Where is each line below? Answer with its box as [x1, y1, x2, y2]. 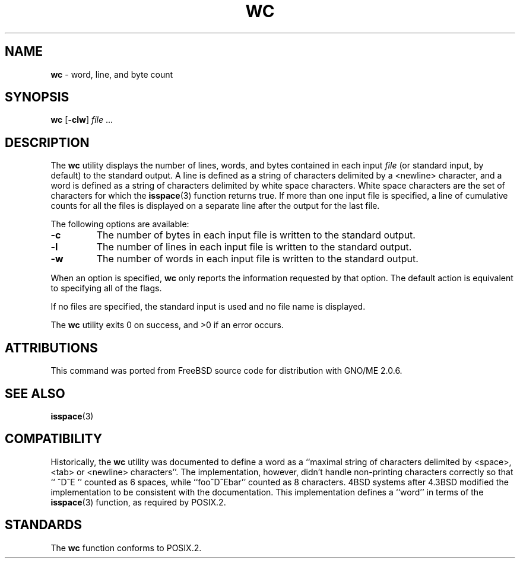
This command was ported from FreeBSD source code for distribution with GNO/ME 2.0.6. [50, 365, 402, 376]
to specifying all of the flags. [50, 283, 162, 294]
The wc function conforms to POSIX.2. [50, 542, 202, 553]
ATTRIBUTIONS [5, 340, 98, 355]
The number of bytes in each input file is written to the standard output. [96, 229, 416, 241]
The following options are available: [50, 219, 189, 230]
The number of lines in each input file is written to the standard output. [96, 241, 412, 253]
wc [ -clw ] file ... [50, 114, 113, 125]
